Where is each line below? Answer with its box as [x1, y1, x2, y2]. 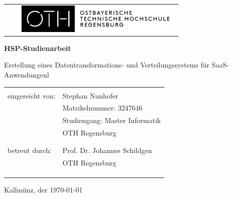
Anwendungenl [4, 69, 49, 79]
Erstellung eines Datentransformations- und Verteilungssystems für [4, 59, 209, 70]
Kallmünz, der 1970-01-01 [4, 184, 83, 195]
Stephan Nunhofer [62, 90, 119, 100]
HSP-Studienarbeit [4, 42, 71, 53]
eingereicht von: [8, 90, 56, 100]
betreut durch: [8, 145, 52, 155]
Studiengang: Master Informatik [62, 115, 161, 125]
